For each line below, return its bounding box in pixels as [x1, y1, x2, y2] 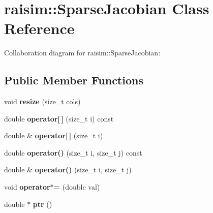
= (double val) [53, 181, 100, 192]
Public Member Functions [4, 72, 143, 88]
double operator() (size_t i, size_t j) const [4, 147, 142, 158]
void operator [4, 181, 50, 192]
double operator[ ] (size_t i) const [4, 113, 114, 124]
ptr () [33, 198, 52, 209]
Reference [4, 18, 75, 39]
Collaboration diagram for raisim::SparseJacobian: [4, 47, 161, 58]
